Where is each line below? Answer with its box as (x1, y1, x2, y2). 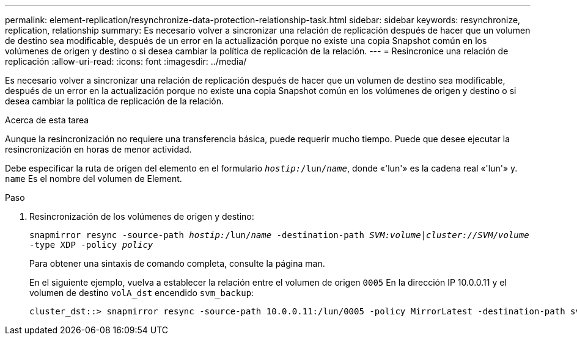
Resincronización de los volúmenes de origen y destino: (29, 211, 254, 222)
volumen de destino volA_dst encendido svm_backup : (29, 288, 254, 298)
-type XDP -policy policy (29, 240, 153, 250)
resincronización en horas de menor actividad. (5, 144, 192, 154)
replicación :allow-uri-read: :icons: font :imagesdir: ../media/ (5, 56, 247, 67)
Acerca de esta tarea (5, 115, 89, 125)
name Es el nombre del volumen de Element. (5, 173, 182, 184)
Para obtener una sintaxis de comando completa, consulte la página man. (29, 258, 325, 269)
